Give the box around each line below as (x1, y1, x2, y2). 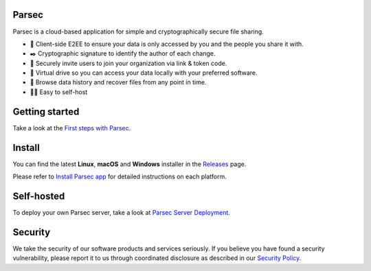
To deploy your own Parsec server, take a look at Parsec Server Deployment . (12, 208, 230, 216)
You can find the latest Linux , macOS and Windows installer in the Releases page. (12, 160, 247, 168)
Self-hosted (12, 190, 65, 202)
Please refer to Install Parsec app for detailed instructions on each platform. (12, 172, 227, 181)
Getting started (12, 106, 80, 117)
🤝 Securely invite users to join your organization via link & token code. (30, 59, 227, 67)
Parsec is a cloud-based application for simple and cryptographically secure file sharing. (12, 27, 264, 36)
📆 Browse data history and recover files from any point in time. (30, 78, 207, 86)
